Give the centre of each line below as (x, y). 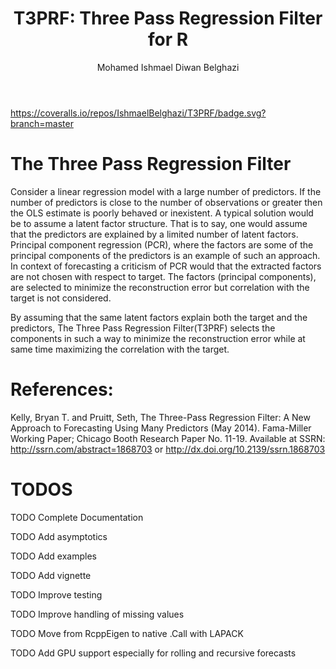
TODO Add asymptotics (59, 536)
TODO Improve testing (56, 594)
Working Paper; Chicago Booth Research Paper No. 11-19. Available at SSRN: (168, 438)
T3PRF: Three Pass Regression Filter (168, 18)
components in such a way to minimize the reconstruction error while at (158, 338)
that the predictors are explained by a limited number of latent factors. (154, 234)
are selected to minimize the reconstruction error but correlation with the (160, 287)
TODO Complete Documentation (77, 517)
